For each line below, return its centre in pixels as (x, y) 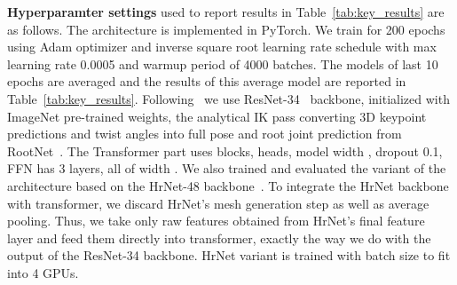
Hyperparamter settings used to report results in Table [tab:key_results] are (226, 12)
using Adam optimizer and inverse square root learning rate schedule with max (222, 47)
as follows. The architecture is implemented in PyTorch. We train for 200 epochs (226, 29)
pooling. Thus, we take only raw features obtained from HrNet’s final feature (216, 221)
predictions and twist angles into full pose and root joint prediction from (205, 134)
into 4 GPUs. (43, 272)
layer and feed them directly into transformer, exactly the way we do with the (219, 237)
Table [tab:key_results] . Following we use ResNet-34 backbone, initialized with (228, 98)
